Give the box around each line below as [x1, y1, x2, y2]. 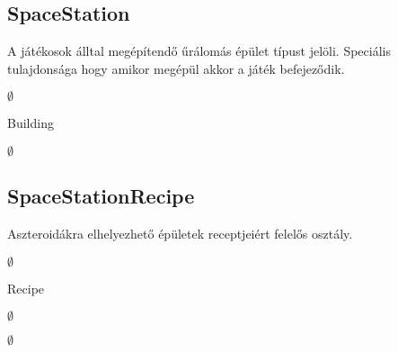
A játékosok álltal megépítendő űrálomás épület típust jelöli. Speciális [7, 41, 391, 60]
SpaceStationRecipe [7, 182, 195, 210]
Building [7, 113, 54, 132]
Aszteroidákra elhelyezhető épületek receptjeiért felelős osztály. [7, 224, 353, 243]
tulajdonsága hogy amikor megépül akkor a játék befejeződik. [7, 59, 345, 77]
